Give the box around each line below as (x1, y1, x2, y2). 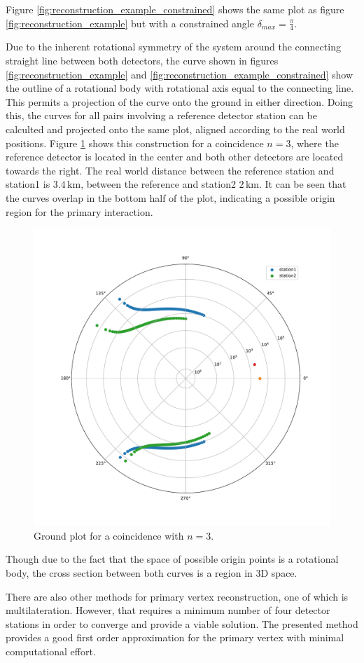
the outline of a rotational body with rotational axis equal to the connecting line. (6, 81, 354, 95)
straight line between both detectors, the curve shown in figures (6, 53, 279, 68)
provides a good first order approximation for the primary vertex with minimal (6, 630, 344, 645)
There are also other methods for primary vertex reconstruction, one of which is (6, 589, 349, 603)
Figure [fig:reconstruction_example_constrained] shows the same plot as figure (6, 2, 344, 16)
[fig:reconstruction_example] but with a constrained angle (6, 15, 254, 30)
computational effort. (6, 643, 96, 658)
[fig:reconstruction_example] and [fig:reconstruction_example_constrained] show (6, 67, 353, 81)
